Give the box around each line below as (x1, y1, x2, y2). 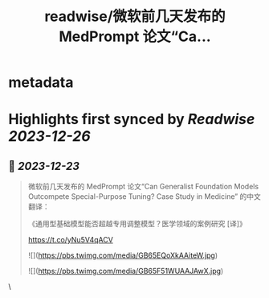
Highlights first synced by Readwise (8, 110, 255, 129)
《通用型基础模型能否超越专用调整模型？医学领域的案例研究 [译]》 (27, 219, 247, 229)
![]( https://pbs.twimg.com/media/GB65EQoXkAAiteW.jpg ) (27, 250, 218, 260)
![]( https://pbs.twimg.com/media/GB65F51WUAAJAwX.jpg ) (27, 267, 224, 276)
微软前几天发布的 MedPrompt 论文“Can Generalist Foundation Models (27, 182, 259, 192)
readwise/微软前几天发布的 (43, 7, 226, 26)
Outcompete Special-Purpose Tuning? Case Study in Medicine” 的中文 (27, 192, 261, 201)
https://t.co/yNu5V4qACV (27, 235, 114, 245)
